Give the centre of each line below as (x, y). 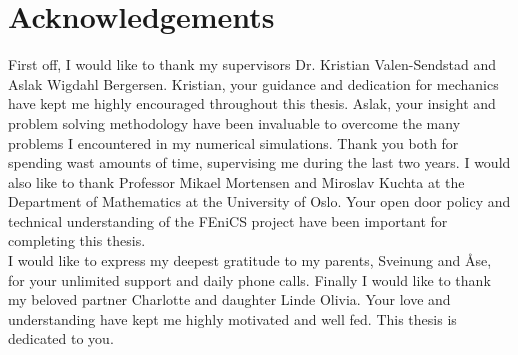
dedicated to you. (61, 338)
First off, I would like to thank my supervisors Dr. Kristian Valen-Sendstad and (252, 64)
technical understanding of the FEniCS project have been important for (228, 220)
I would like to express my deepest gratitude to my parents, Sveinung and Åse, (250, 260)
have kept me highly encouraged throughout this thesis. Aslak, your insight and (252, 103)
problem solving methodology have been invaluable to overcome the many (234, 122)
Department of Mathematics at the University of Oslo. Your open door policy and (259, 201)
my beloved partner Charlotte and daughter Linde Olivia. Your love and (229, 299)
